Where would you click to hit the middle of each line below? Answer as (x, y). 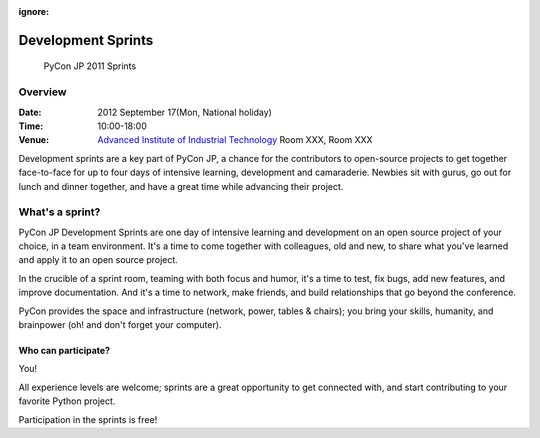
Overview (42, 92)
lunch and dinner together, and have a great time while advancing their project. (181, 186)
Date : (30, 112)
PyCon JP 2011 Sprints (90, 66)
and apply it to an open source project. (98, 260)
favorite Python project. (67, 401)
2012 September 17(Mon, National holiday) (184, 112)
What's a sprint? (59, 212)
